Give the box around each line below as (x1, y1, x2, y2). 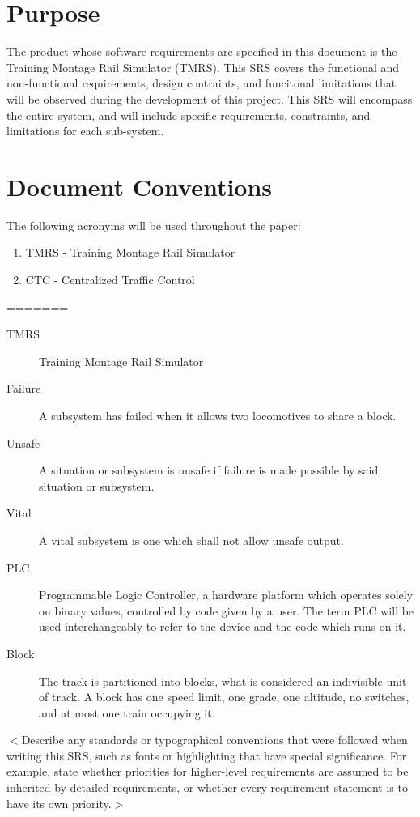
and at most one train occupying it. (39, 704, 215, 721)
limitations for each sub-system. (6, 122, 164, 139)
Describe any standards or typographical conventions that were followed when (21, 731, 408, 748)
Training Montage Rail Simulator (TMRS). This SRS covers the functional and (6, 58, 400, 75)
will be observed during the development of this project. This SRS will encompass (6, 90, 413, 107)
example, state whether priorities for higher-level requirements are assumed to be (6, 763, 409, 780)
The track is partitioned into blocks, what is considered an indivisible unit (39, 672, 407, 689)
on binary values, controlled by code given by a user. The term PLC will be (39, 602, 414, 619)
